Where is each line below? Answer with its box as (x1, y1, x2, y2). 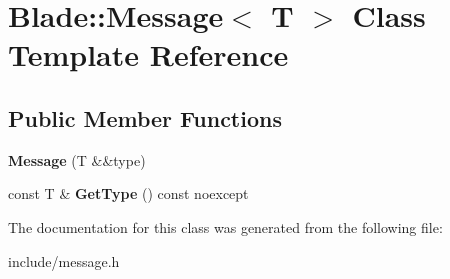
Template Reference (8, 34, 289, 75)
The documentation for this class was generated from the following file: (8, 216, 443, 237)
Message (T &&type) (8, 149, 146, 170)
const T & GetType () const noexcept (8, 183, 249, 204)
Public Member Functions (8, 102, 282, 133)
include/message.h (8, 250, 120, 271)
